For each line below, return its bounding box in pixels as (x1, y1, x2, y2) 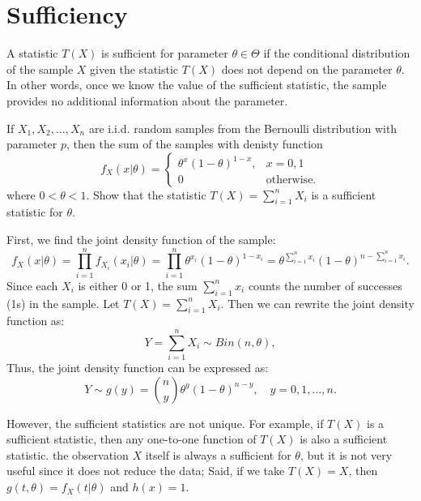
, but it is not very (300, 446, 393, 463)
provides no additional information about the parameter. (6, 92, 288, 109)
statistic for (6, 203, 63, 221)
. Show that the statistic (86, 186, 206, 203)
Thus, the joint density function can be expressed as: (6, 359, 269, 376)
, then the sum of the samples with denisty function (66, 135, 323, 152)
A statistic (6, 45, 58, 62)
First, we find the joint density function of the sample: (6, 231, 276, 248)
